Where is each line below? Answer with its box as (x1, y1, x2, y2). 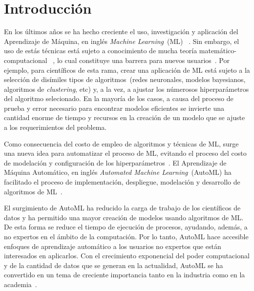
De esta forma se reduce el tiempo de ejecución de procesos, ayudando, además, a (4, 222, 248, 232)
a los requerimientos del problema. (4, 122, 107, 132)
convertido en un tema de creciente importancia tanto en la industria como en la (4, 270, 245, 280)
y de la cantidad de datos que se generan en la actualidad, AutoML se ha (4, 260, 223, 270)
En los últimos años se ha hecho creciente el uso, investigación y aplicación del (4, 26, 238, 37)
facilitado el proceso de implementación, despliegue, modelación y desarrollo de (4, 177, 240, 187)
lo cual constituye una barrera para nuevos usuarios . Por (57, 55, 230, 65)
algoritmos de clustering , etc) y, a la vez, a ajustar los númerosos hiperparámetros (4, 83, 249, 94)
